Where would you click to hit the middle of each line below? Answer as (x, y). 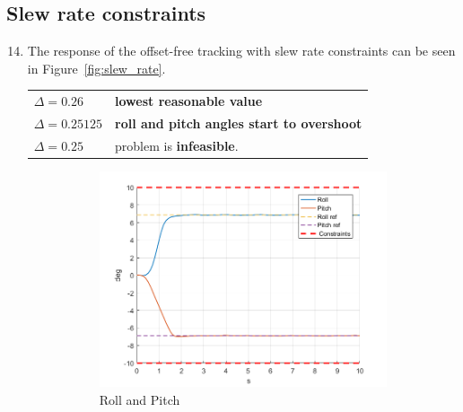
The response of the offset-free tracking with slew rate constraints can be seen (241, 51)
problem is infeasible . (177, 145)
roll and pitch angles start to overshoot (239, 123)
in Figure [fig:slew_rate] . (96, 68)
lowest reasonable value (189, 101)
